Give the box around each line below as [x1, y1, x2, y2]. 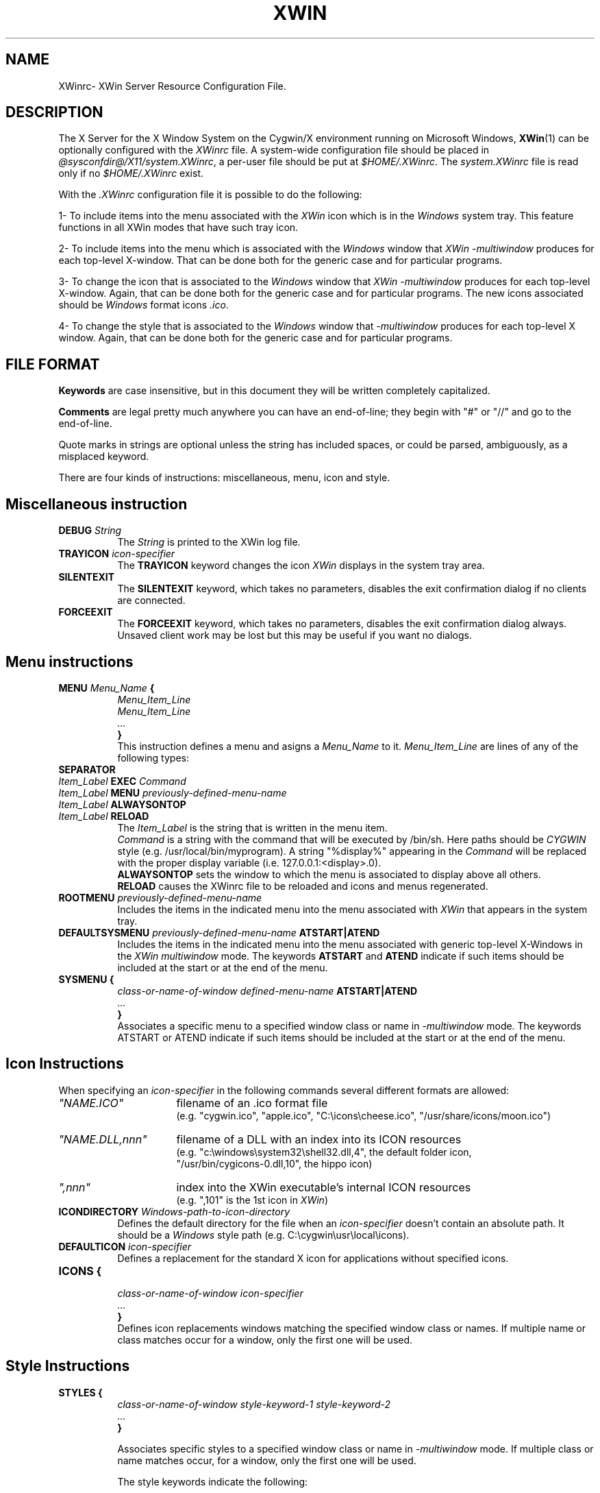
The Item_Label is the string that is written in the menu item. [117, 821, 388, 834]
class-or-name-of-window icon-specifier [117, 1287, 303, 1299]
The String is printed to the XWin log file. [117, 536, 301, 548]
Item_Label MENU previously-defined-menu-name [58, 786, 287, 799]
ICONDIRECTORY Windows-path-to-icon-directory [58, 1205, 290, 1217]
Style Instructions [5, 1357, 130, 1375]
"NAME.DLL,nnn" [58, 1132, 147, 1146]
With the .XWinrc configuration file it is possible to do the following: [58, 189, 362, 201]
